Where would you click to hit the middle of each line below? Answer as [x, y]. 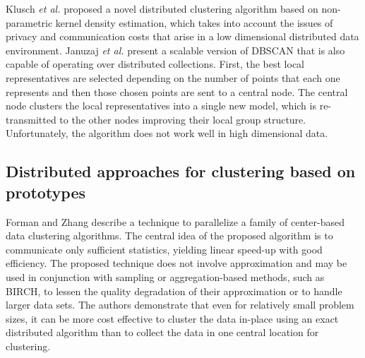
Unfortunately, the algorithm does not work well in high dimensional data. [167, 133]
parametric [29, 22]
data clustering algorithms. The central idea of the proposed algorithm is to [169, 235]
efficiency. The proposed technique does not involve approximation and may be [176, 263]
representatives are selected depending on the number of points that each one [173, 77]
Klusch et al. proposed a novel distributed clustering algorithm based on [162, 8]
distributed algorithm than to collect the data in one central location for [162, 332]
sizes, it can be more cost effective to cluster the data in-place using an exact [172, 318]
